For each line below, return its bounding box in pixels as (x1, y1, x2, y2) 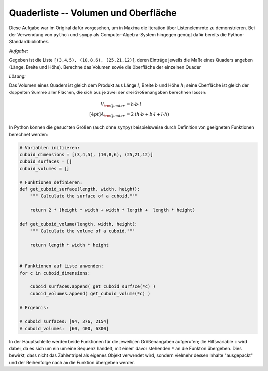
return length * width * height (30, 242, 109, 248)
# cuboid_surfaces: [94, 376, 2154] (19, 319, 109, 324)
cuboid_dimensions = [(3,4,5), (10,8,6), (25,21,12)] (19, 152, 153, 157)
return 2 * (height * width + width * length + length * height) (30, 207, 196, 213)
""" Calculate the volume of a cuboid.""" (30, 228, 135, 234)
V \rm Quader (100, 101, 125, 108)
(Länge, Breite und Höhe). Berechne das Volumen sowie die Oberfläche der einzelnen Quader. (9, 64, 202, 70)
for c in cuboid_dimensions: (19, 270, 91, 276)
